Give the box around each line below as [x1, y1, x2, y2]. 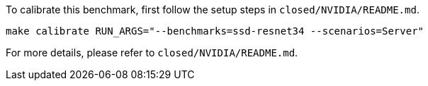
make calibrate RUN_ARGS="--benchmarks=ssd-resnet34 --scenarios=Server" [6, 25, 424, 37]
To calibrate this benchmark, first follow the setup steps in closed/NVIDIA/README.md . [6, 4, 419, 16]
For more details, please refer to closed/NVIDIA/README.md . [6, 47, 298, 59]
